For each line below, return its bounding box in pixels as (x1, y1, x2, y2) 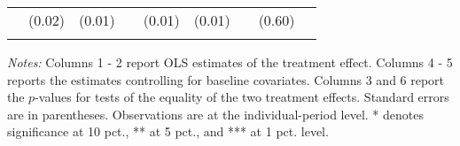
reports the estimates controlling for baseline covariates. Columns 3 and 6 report (7, 70, 445, 88)
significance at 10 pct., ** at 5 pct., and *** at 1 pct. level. (7, 122, 329, 141)
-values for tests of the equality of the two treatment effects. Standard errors (35, 88, 449, 106)
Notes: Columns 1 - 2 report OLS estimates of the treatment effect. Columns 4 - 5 (7, 53, 453, 71)
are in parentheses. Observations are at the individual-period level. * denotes (7, 104, 424, 123)
